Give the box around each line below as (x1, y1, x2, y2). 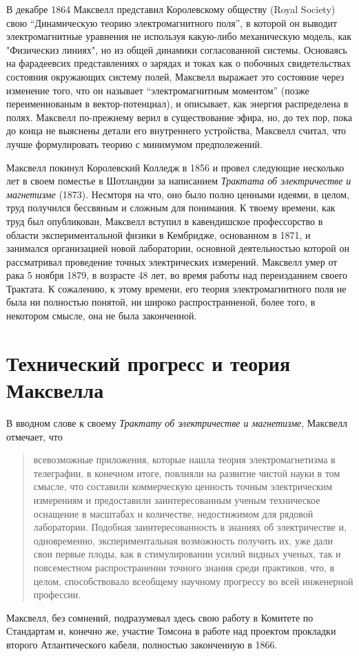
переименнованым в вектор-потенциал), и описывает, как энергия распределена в (6, 96, 349, 111)
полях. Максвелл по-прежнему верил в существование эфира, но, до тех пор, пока (6, 109, 352, 124)
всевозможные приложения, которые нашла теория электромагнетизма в (33, 452, 336, 467)
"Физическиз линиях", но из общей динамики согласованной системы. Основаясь (6, 42, 347, 56)
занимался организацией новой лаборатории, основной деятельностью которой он (6, 241, 349, 255)
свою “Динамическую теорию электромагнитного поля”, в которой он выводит (6, 15, 338, 30)
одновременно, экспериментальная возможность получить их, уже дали (33, 533, 334, 547)
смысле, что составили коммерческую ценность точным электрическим (33, 479, 333, 494)
